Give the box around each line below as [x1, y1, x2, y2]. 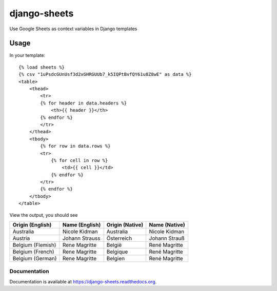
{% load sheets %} [18, 64, 65, 70]
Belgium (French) [12, 248, 54, 256]
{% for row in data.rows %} [40, 143, 111, 149]
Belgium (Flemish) [12, 241, 56, 248]
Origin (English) [12, 221, 52, 228]
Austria [12, 235, 30, 242]
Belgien [106, 255, 125, 262]
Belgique [106, 248, 128, 256]
